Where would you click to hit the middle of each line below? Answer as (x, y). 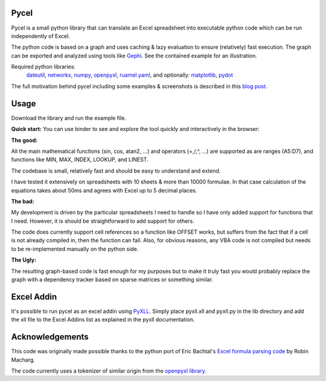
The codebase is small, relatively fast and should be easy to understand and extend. (116, 171)
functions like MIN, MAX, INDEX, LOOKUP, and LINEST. (80, 159)
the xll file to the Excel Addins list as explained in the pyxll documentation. (103, 319)
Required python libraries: (43, 67)
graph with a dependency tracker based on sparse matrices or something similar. (112, 280)
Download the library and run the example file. (69, 118)
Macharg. (23, 360)
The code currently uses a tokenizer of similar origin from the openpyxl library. (109, 371)
